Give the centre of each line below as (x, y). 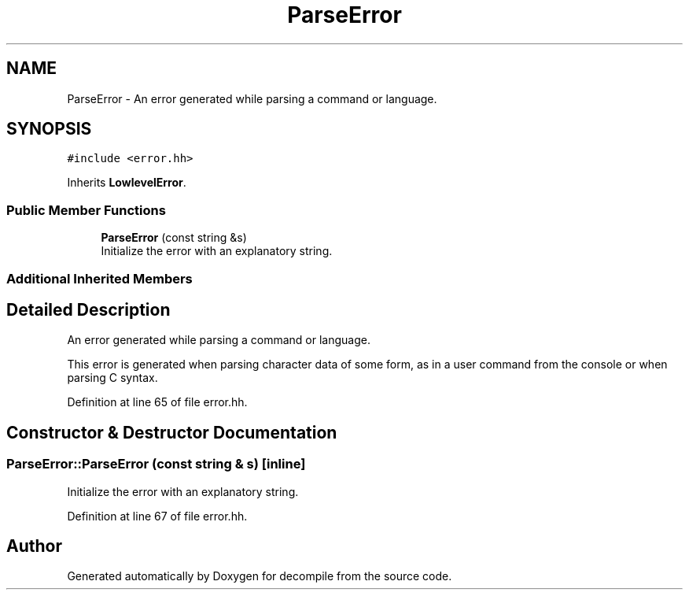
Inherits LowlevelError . (127, 183)
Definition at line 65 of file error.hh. (157, 402)
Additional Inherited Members (99, 278)
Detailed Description (88, 309)
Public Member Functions (86, 210)
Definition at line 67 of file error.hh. (157, 516)
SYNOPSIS (49, 129)
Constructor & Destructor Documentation (172, 432)
